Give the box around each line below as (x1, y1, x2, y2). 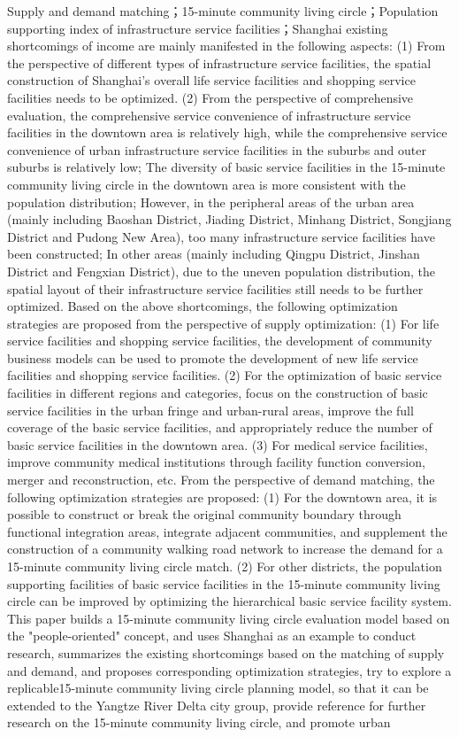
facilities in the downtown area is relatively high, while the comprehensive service (7, 123, 448, 142)
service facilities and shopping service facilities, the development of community (7, 331, 432, 350)
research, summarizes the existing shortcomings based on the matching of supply (7, 643, 445, 662)
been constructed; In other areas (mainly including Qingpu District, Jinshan (7, 244, 420, 263)
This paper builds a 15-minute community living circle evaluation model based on (7, 609, 450, 627)
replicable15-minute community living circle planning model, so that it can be (7, 679, 429, 697)
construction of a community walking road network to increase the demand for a (7, 539, 443, 558)
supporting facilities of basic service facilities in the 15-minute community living (7, 574, 440, 593)
